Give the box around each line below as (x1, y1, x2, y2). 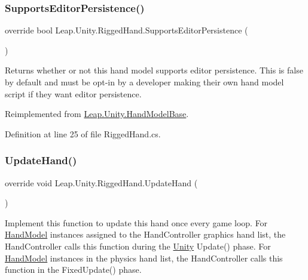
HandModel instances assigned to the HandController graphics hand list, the (5, 228, 286, 241)
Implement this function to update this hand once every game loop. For (5, 216, 268, 229)
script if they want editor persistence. (5, 87, 142, 100)
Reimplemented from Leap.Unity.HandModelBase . (5, 107, 189, 120)
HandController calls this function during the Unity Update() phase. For (5, 239, 271, 252)
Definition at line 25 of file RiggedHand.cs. (5, 127, 161, 140)
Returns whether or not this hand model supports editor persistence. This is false (5, 64, 303, 76)
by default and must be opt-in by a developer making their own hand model (5, 76, 284, 88)
